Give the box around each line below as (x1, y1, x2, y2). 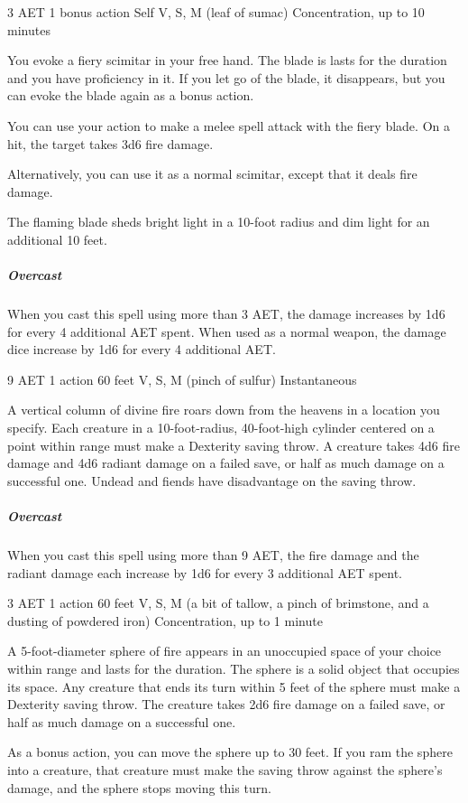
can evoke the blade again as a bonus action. (7, 86, 254, 105)
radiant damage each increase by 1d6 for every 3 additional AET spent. (7, 563, 403, 582)
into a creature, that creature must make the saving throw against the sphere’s (7, 760, 443, 779)
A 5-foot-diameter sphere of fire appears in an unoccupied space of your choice (7, 641, 442, 660)
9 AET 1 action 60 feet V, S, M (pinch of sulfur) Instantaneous (7, 369, 357, 388)
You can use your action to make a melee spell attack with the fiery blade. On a (7, 116, 450, 135)
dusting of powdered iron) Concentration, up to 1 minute (7, 611, 323, 630)
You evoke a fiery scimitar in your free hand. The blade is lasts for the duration (7, 51, 447, 70)
